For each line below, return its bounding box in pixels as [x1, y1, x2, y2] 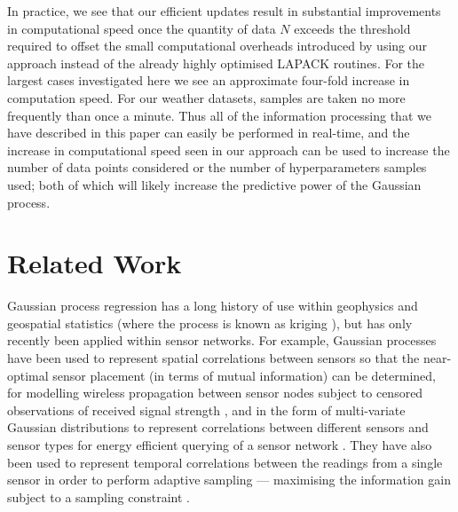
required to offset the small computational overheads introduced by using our [7, 36, 428, 55]
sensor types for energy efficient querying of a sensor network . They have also [7, 436, 432, 453]
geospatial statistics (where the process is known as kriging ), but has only [7, 313, 413, 332]
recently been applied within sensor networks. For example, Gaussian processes [7, 331, 437, 350]
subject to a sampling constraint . [7, 487, 191, 506]
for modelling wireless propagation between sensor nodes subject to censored [7, 383, 423, 402]
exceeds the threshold [294, 19, 411, 37]
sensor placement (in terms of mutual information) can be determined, [52, 366, 436, 384]
